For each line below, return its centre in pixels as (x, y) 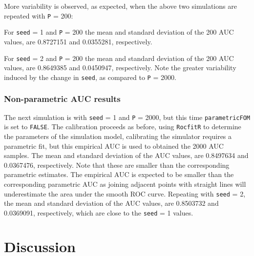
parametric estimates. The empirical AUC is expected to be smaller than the (119, 174)
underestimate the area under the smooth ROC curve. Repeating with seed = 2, (125, 193)
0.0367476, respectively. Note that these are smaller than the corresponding (117, 165)
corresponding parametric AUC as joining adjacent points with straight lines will (125, 184)
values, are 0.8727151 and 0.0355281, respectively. (78, 41)
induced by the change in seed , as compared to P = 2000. (90, 77)
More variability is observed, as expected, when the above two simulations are (120, 6)
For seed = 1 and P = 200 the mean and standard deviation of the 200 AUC (119, 32)
